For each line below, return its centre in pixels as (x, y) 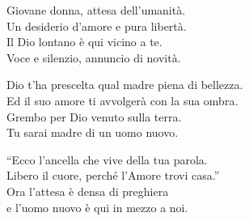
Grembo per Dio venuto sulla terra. (94, 116)
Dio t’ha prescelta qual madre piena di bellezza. (125, 85)
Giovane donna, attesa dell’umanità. (96, 10)
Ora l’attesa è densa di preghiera (88, 191)
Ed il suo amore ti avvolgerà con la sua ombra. (122, 100)
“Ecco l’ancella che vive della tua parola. (107, 159)
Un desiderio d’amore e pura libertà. (97, 25)
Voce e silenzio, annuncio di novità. (94, 57)
